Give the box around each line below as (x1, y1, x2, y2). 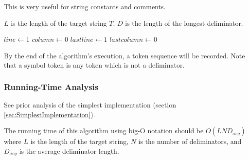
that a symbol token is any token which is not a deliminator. (4, 60, 185, 70)
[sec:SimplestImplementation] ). (4, 109, 95, 119)
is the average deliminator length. (19, 145, 119, 156)
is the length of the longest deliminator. (125, 18, 243, 28)
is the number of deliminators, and (138, 136, 242, 146)
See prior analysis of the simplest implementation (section (4, 100, 176, 110)
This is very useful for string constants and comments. (4, 1, 166, 11)
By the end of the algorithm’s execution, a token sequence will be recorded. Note (4, 50, 245, 60)
